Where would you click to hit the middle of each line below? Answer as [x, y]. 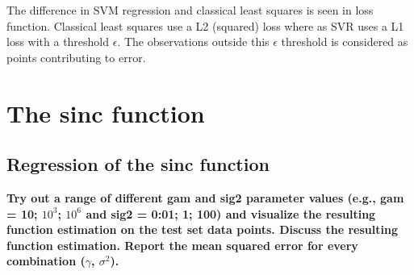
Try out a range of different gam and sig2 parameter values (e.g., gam [205, 197]
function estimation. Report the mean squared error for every [182, 245]
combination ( [46, 261]
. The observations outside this [193, 42]
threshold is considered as [345, 42]
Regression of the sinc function [138, 164]
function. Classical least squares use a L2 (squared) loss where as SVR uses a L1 [205, 25]
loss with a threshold [58, 42]
